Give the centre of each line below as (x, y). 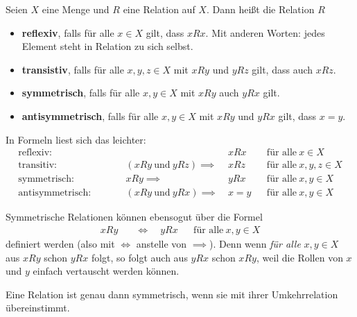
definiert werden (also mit (60, 243)
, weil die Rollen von (299, 257)
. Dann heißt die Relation (260, 9)
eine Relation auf (159, 9)
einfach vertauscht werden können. (106, 271)
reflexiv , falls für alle (68, 32)
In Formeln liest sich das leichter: (76, 139)
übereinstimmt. (38, 308)
